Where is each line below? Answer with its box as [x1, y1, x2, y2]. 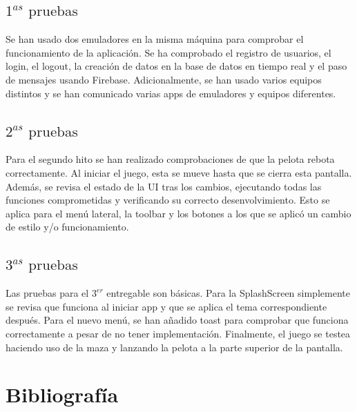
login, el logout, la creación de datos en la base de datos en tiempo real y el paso [6, 59, 347, 73]
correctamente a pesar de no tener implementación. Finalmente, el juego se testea [6, 326, 351, 340]
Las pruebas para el [6, 286, 89, 300]
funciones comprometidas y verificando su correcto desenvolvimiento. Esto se [6, 193, 330, 207]
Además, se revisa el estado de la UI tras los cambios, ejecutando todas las [6, 179, 322, 193]
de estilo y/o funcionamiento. [6, 219, 129, 234]
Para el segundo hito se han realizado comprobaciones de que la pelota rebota [6, 152, 335, 166]
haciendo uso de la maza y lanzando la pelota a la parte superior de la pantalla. [6, 340, 343, 354]
